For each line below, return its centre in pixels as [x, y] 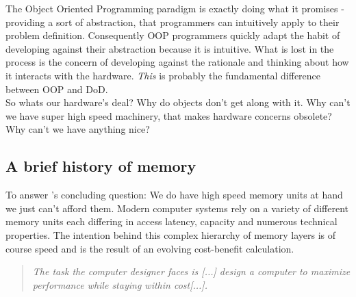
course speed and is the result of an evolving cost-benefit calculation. [150, 248]
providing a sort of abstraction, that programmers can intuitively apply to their [173, 22]
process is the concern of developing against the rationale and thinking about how [177, 62]
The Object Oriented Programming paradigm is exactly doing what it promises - [175, 8]
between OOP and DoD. [57, 89]
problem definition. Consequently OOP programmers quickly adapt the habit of [173, 35]
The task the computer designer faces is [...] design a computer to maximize [191, 271]
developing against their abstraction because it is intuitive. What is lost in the [170, 48]
